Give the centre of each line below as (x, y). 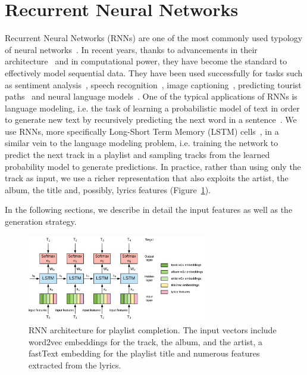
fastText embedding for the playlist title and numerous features (144, 353)
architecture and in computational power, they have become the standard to (146, 61)
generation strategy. (41, 221)
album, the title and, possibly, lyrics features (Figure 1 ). (108, 189)
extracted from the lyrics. (75, 365)
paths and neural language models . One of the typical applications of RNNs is (151, 96)
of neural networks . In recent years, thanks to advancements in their (131, 49)
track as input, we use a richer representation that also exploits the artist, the (147, 178)
